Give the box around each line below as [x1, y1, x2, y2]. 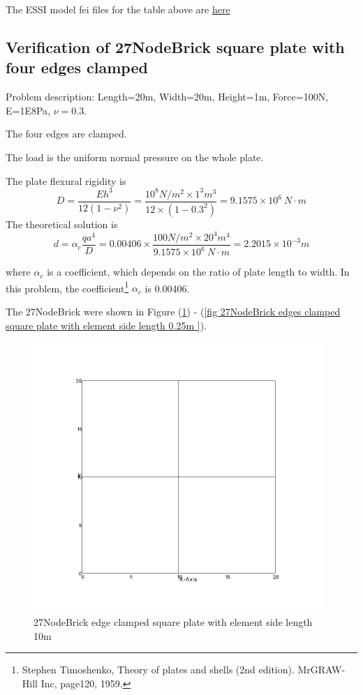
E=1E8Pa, [6, 103, 50, 117]
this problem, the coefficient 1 [6, 278, 129, 295]
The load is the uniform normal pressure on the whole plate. [6, 149, 264, 164]
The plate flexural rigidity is [6, 173, 126, 188]
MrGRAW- [297, 662, 346, 677]
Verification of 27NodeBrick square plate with [6, 36, 345, 57]
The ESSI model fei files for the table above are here [6, 2, 230, 16]
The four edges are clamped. [6, 126, 127, 141]
